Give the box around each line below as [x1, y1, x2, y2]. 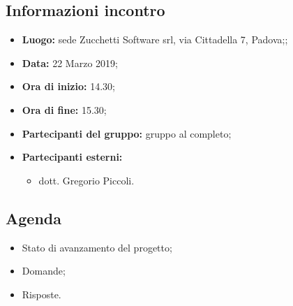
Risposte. [22, 286, 61, 301]
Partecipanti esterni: [22, 150, 123, 164]
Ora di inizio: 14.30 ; [22, 79, 115, 94]
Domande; [22, 263, 66, 278]
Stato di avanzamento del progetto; [22, 240, 172, 254]
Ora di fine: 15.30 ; [22, 102, 107, 117]
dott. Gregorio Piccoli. [38, 173, 135, 187]
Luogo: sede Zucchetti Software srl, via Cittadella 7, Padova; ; [22, 32, 288, 47]
